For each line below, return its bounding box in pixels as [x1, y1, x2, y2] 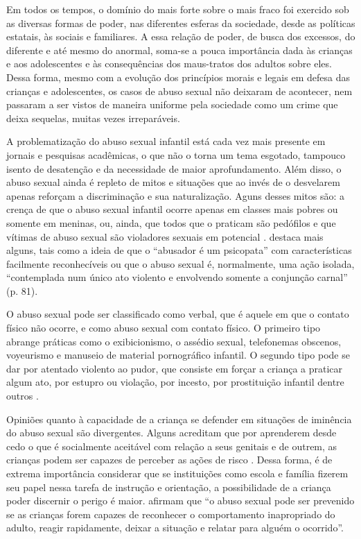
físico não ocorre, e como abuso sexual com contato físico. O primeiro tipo [6, 320, 321, 335]
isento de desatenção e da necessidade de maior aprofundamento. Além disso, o [6, 161, 342, 176]
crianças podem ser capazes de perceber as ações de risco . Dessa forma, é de [6, 452, 333, 467]
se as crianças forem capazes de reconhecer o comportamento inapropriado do [6, 506, 335, 521]
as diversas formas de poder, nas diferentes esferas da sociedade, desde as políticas [6, 15, 355, 30]
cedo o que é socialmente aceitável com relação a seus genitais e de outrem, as [6, 438, 337, 453]
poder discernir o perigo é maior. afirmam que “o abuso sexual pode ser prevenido [6, 493, 355, 508]
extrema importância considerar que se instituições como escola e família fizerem [6, 466, 349, 480]
